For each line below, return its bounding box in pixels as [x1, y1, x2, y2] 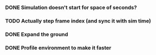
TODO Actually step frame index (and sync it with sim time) [5, 17, 151, 24]
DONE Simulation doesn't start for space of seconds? [5, 4, 137, 11]
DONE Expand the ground [5, 30, 68, 37]
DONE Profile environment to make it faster [5, 44, 112, 51]
